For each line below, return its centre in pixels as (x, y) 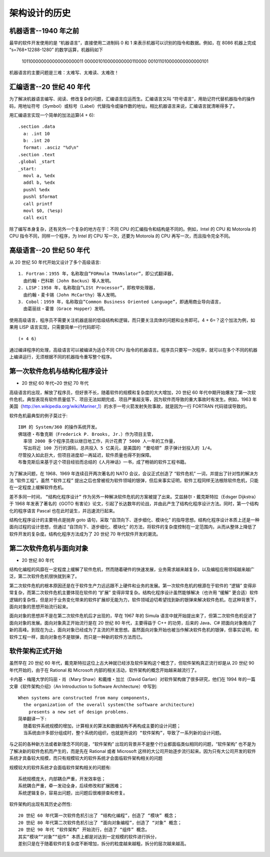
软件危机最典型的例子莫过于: (38, 415)
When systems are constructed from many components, (84, 698)
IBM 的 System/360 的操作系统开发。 (59, 427)
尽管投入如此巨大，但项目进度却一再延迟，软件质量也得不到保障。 (86, 455)
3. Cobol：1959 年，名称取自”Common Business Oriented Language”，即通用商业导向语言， (121, 302)
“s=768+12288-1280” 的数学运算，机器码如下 (56, 50)
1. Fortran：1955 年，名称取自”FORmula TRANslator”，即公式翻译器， (97, 274)
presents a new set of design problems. (79, 712)
